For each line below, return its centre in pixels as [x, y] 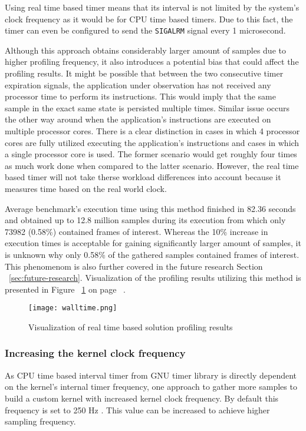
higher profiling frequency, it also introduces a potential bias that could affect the [152, 62]
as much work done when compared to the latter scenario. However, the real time [152, 165]
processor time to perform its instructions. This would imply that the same [140, 96]
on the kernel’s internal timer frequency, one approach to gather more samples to [151, 387]
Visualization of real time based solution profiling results [131, 326]
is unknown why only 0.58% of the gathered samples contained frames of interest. [152, 254]
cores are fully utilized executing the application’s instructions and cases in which [152, 142]
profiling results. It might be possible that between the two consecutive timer [144, 73]
